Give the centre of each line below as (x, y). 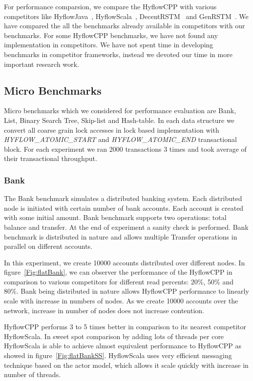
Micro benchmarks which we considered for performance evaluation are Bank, (120, 110)
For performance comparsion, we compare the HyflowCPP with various (110, 6)
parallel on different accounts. (48, 246)
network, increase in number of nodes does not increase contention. (104, 310)
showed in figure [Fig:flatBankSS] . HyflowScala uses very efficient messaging (118, 355)
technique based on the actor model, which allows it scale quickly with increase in (126, 365)
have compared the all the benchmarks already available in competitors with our (125, 26)
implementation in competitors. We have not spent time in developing (109, 45)
